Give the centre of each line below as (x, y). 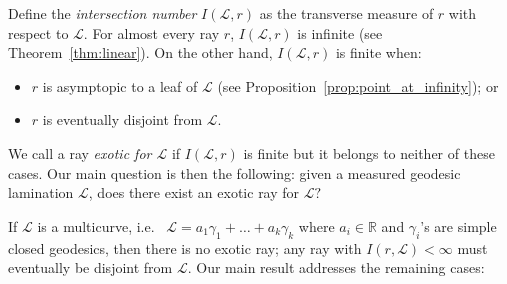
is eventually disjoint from (122, 119)
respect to (38, 32)
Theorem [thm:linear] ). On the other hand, (140, 52)
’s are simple (458, 225)
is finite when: (378, 52)
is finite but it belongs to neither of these (369, 152)
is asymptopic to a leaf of (120, 85)
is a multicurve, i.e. (96, 225)
